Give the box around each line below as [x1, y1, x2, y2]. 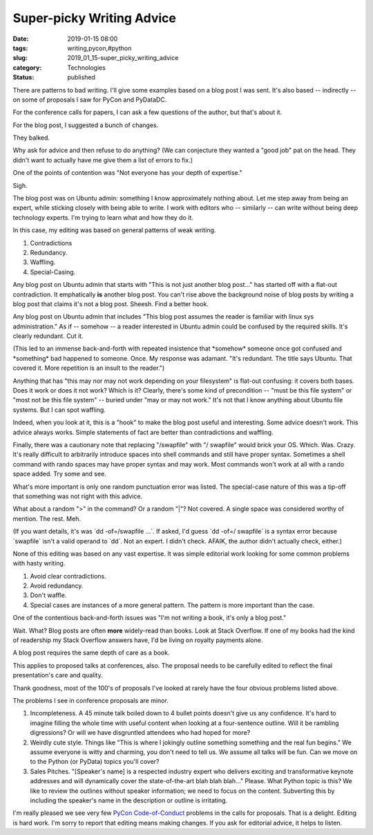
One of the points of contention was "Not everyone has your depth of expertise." [12, 169, 242, 177]
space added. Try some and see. [12, 470, 106, 478]
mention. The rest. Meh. [12, 514, 81, 523]
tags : [12, 44, 28, 52]
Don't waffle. [30, 591, 67, 599]
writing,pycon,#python [67, 44, 132, 52]
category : [12, 63, 42, 72]
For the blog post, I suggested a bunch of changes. [12, 121, 159, 129]
